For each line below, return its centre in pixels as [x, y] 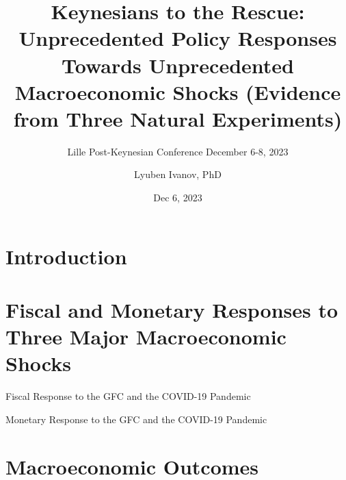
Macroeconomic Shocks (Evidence [178, 91]
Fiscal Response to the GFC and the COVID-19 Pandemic [128, 396]
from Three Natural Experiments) [178, 118]
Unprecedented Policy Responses [178, 38]
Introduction [66, 256]
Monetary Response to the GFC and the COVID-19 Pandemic [136, 419]
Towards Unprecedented [177, 65]
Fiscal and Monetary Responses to [172, 310]
